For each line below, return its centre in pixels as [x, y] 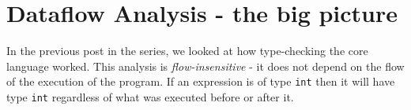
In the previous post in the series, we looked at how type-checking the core [187, 51]
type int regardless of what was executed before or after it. [150, 96]
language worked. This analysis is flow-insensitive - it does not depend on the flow [205, 66]
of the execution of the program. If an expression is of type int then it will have [201, 81]
